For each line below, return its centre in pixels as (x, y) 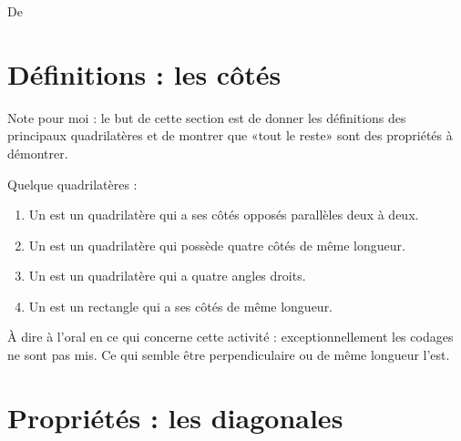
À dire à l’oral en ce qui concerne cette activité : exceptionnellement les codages (230, 337)
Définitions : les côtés (144, 73)
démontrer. (38, 153)
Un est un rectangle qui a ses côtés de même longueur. (181, 306)
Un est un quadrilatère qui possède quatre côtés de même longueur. (217, 245)
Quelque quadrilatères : (72, 184)
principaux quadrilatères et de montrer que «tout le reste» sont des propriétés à (230, 135)
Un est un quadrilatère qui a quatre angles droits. (167, 276)
